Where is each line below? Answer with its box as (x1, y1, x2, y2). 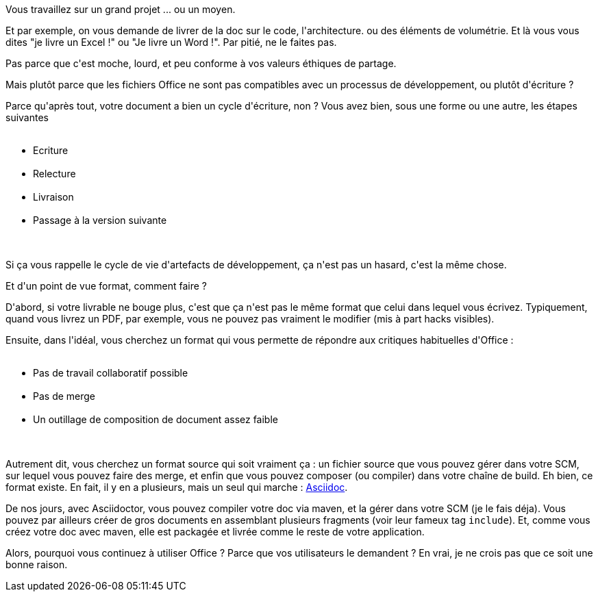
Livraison (33, 191, 74, 203)
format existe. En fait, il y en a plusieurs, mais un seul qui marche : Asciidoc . (5, 481, 348, 493)
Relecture (33, 168, 76, 179)
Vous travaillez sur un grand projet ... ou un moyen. (5, 3, 236, 15)
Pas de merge (33, 390, 96, 402)
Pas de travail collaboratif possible (33, 367, 188, 379)
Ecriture (33, 144, 68, 156)
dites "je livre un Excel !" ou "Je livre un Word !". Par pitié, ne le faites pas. (5, 36, 337, 48)
